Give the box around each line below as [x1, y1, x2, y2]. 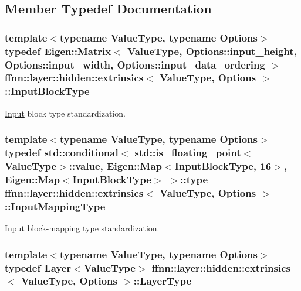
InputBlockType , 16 [174, 159, 272, 173]
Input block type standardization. [5, 107, 126, 119]
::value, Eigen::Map [69, 159, 163, 173]
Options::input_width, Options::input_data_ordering [5, 57, 265, 71]
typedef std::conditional [5, 145, 119, 160]
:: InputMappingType [5, 198, 106, 213]
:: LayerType [133, 273, 192, 288]
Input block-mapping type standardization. [5, 222, 160, 234]
